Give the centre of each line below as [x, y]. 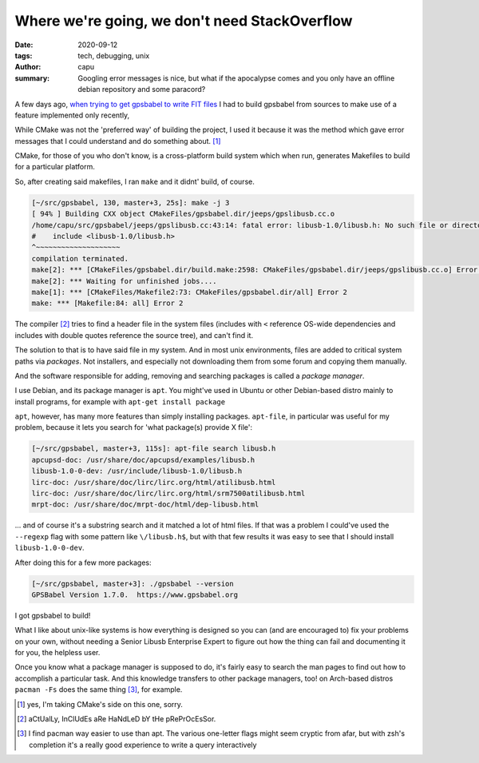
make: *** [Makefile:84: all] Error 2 [107, 303]
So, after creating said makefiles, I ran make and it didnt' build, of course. [135, 181]
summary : [32, 78]
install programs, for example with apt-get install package [120, 401]
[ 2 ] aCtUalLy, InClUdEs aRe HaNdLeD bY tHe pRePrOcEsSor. [117, 719]
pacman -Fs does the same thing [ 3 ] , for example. [99, 689]
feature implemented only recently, [72, 115]
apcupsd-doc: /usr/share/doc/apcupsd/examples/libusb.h [143, 460]
